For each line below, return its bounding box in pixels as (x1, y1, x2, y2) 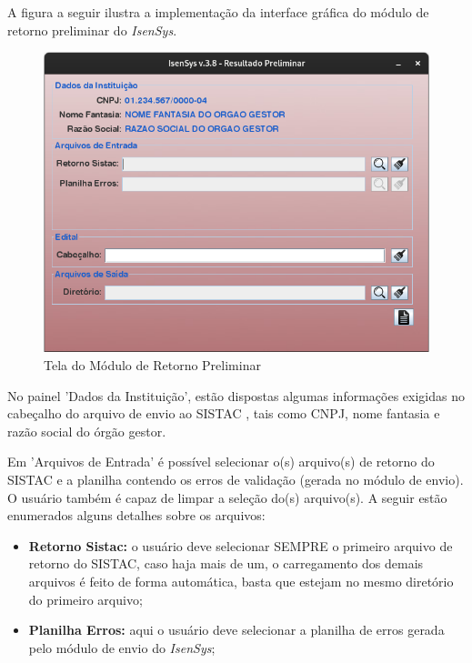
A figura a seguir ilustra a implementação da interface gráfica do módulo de (7, 3, 429, 21)
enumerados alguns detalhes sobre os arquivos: (7, 506, 266, 525)
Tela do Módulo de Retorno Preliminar (44, 356, 261, 375)
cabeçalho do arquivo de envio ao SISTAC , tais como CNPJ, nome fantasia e (7, 404, 440, 423)
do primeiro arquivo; (28, 589, 143, 608)
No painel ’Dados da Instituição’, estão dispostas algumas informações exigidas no (7, 386, 465, 405)
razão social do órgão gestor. (7, 421, 166, 440)
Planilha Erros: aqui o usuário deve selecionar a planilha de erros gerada (28, 620, 445, 639)
